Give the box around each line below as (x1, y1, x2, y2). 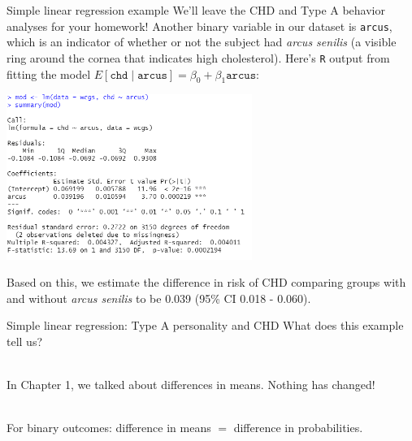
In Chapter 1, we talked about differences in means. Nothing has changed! (7, 376, 375, 393)
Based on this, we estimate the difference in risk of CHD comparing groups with (7, 274, 406, 291)
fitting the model (7, 65, 91, 82)
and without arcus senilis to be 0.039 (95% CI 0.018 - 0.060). (7, 289, 311, 306)
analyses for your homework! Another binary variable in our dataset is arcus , (7, 17, 392, 34)
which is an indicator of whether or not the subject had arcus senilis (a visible (7, 33, 397, 50)
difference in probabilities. (233, 419, 363, 436)
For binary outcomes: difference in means (7, 419, 211, 436)
